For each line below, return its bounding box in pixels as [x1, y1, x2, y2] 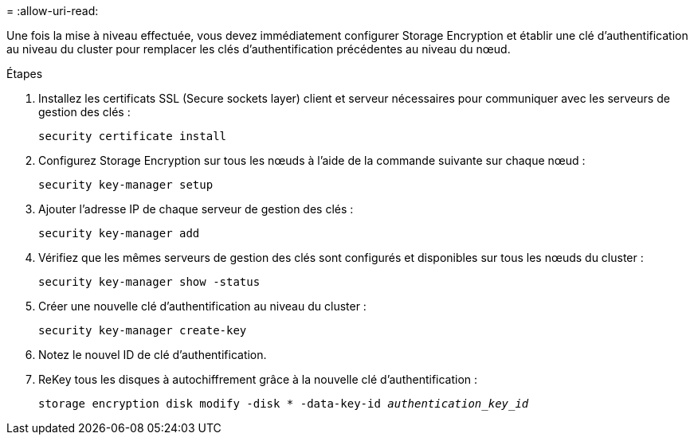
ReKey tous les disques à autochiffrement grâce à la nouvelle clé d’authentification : [38, 373, 478, 386]
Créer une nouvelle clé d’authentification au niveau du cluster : [38, 299, 367, 313]
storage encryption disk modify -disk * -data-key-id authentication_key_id [38, 397, 529, 410]
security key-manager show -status [38, 275, 261, 288]
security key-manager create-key [38, 324, 247, 337]
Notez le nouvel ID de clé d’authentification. [38, 348, 267, 361]
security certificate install [38, 130, 227, 142]
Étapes [6, 67, 43, 80]
